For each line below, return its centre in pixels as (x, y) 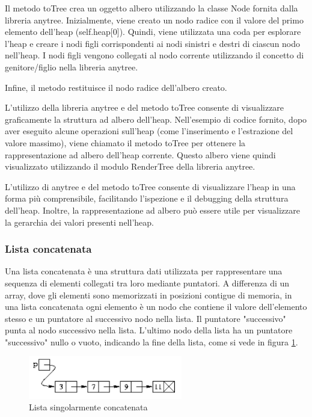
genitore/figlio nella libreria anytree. (72, 66)
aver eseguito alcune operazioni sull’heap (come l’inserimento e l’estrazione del (149, 131)
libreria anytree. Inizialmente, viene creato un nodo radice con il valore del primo (154, 20)
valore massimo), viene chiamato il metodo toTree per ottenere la (125, 142)
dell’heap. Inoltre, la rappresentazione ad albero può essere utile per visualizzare (152, 210)
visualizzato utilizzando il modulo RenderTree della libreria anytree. (130, 166)
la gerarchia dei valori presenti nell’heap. (79, 222)
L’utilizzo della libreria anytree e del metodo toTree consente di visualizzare (145, 107)
